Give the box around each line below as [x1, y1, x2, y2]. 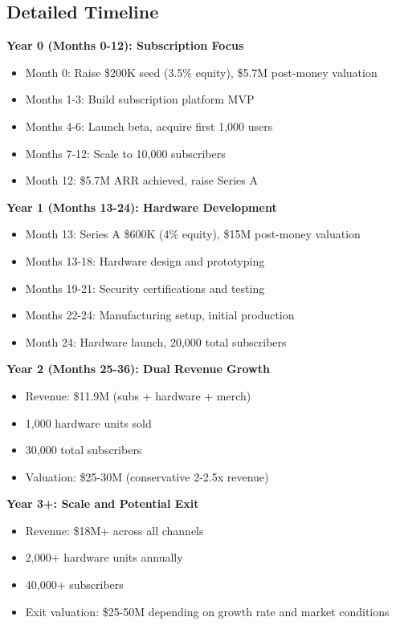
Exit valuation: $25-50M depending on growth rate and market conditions [25, 603, 390, 619]
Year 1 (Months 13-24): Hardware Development [6, 198, 277, 215]
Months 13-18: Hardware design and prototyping [25, 252, 265, 269]
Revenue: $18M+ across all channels [25, 522, 204, 538]
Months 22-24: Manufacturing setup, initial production [25, 306, 295, 323]
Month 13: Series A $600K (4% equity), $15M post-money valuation [25, 225, 361, 242]
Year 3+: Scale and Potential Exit [6, 495, 199, 512]
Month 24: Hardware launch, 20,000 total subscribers [25, 333, 287, 350]
